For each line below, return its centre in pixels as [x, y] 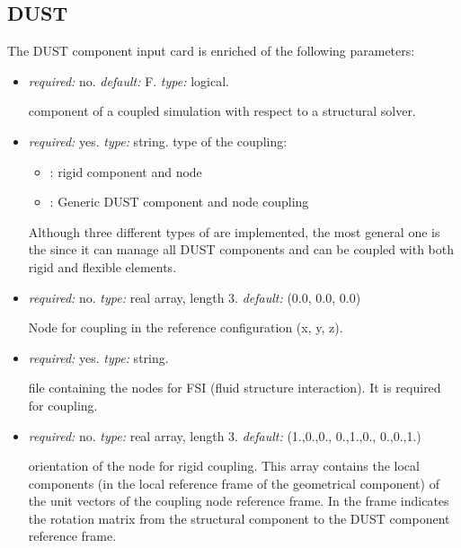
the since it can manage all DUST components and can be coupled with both [241, 249]
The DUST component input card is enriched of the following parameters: [211, 51]
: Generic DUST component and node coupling [179, 202]
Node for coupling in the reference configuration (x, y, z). [186, 327]
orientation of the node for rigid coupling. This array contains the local [224, 466]
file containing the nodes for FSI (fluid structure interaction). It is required [235, 388]
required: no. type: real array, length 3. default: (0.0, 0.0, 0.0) [195, 297]
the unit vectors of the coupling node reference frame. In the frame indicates [239, 501]
